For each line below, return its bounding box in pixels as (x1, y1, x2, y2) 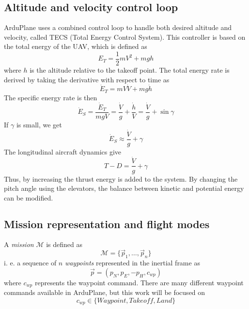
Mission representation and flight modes (4, 216, 210, 231)
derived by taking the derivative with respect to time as (4, 74, 170, 84)
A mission (4, 239, 34, 249)
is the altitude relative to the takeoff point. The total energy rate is (30, 65, 230, 75)
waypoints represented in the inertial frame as (64, 258, 200, 268)
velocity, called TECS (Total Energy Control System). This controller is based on (4, 31, 246, 42)
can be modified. (4, 192, 53, 202)
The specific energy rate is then (4, 92, 97, 102)
